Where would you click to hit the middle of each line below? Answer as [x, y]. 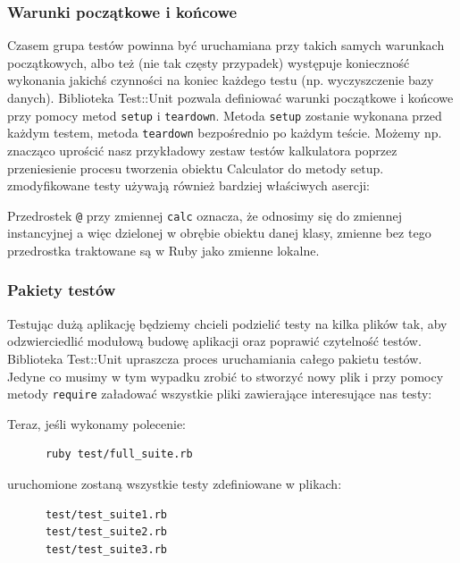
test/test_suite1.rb [106, 514]
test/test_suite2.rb [106, 532]
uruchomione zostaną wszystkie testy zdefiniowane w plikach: [175, 483]
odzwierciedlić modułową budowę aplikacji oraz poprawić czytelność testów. [214, 341]
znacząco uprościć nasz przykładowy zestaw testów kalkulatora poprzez [202, 150]
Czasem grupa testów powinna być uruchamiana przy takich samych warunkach [226, 45]
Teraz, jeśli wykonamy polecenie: [96, 423]
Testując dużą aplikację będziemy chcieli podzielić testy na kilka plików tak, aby [227, 323]
